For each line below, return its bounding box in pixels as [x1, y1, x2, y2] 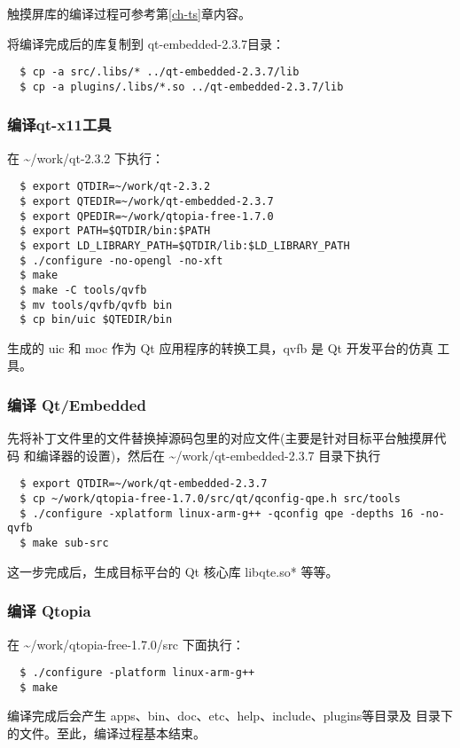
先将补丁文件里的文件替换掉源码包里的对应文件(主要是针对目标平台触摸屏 [7, 429, 434, 447]
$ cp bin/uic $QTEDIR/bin [19, 313, 173, 327]
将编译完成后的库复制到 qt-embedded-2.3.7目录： [7, 34, 285, 52]
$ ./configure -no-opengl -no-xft [19, 254, 223, 267]
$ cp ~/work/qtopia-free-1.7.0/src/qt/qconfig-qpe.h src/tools [19, 492, 401, 506]
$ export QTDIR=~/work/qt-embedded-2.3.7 [19, 477, 268, 491]
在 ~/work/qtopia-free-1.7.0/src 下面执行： [7, 634, 245, 653]
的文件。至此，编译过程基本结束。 [7, 724, 206, 743]
